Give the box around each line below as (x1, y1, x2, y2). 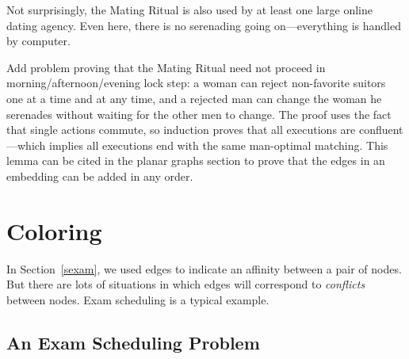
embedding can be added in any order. (6, 167, 193, 184)
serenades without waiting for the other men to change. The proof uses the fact (6, 105, 392, 122)
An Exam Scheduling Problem (6, 330, 260, 354)
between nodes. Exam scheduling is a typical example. (6, 291, 269, 307)
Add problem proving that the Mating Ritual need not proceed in (6, 59, 326, 75)
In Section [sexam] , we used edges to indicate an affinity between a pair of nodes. (6, 260, 402, 277)
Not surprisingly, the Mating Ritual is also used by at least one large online (6, 2, 373, 17)
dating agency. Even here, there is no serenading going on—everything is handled (6, 17, 402, 33)
